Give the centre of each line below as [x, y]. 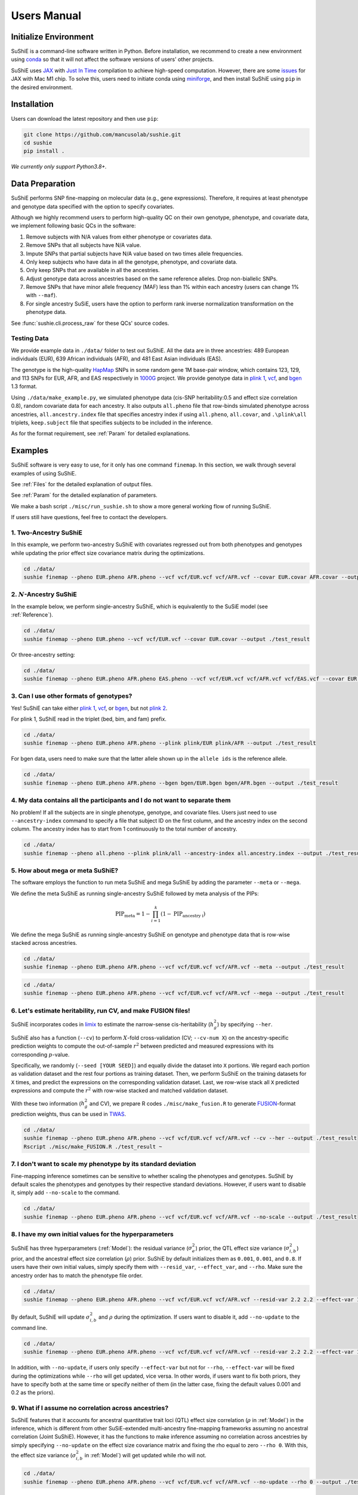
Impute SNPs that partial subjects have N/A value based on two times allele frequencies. [135, 254]
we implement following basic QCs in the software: [73, 226]
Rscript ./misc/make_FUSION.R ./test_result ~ [93, 1146]
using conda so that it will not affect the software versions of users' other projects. [112, 59]
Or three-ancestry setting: [43, 654]
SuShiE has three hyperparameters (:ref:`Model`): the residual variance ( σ [102, 1248]
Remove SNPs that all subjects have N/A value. [84, 245]
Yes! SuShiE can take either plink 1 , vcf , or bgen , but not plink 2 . [89, 708]
